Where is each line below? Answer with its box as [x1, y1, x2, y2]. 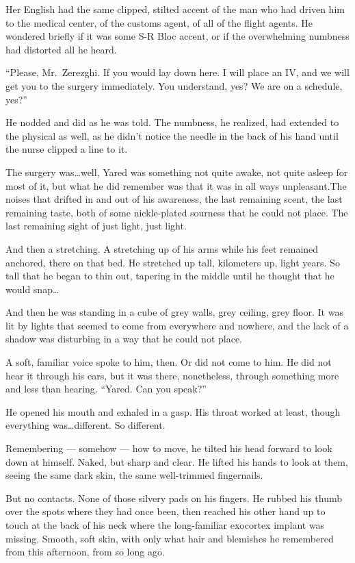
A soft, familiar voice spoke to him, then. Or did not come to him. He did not [5, 355, 332, 369]
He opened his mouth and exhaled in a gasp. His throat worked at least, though [5, 404, 341, 418]
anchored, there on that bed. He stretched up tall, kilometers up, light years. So [5, 255, 340, 269]
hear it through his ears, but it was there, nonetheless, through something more [5, 368, 339, 382]
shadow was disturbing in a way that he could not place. [5, 331, 242, 346]
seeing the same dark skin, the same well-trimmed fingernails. [5, 468, 263, 482]
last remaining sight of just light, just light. [5, 218, 187, 233]
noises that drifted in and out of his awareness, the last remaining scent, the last [5, 192, 343, 206]
